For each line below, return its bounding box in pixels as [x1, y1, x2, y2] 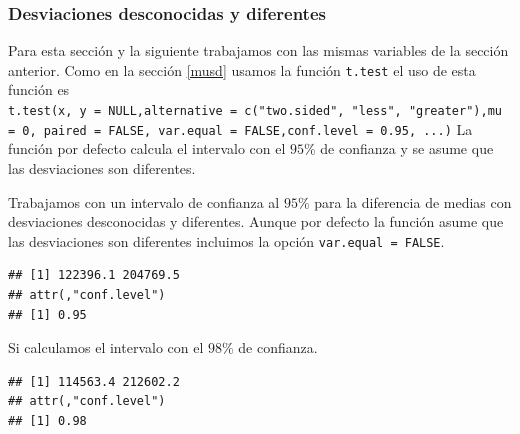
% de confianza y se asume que [304, 138, 494, 159]
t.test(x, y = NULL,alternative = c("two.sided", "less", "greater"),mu [8, 104, 502, 119]
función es [8, 79, 70, 100]
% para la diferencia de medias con [297, 191, 512, 212]
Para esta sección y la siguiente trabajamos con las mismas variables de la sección [8, 40, 509, 61]
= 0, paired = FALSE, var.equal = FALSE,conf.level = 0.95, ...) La [8, 118, 473, 139]
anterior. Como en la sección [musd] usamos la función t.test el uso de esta [8, 59, 476, 80]
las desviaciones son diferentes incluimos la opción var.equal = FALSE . [8, 230, 445, 251]
